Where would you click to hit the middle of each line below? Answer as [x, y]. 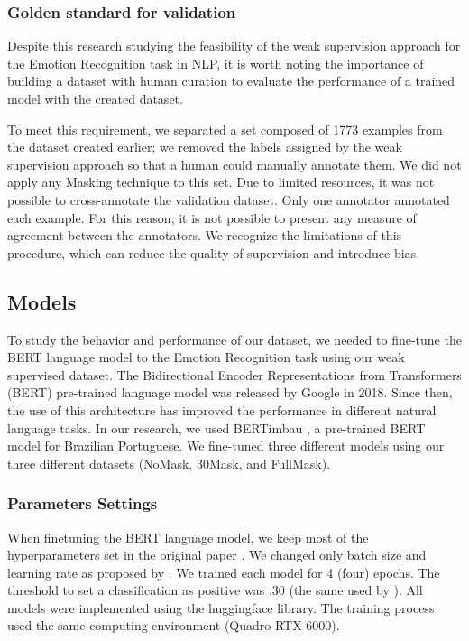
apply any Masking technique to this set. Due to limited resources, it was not [221, 182]
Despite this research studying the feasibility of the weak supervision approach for [234, 46]
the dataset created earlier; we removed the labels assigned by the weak [205, 147]
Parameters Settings [83, 503]
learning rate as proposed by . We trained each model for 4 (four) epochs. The [224, 572]
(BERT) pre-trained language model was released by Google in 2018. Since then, [230, 392]
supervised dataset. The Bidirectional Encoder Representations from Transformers [234, 374]
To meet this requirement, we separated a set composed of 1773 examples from [225, 129]
